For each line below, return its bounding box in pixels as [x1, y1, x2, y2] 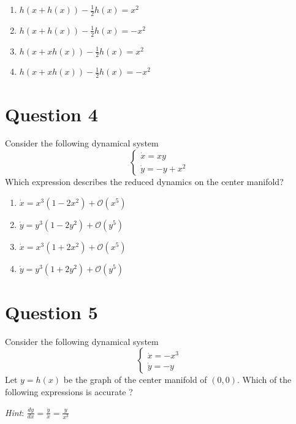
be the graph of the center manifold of [63, 373, 207, 386]
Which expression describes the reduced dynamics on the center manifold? [5, 175, 284, 188]
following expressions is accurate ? [5, 385, 133, 398]
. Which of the [237, 373, 292, 386]
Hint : [5, 406, 25, 418]
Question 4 [5, 101, 98, 126]
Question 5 [5, 299, 98, 324]
